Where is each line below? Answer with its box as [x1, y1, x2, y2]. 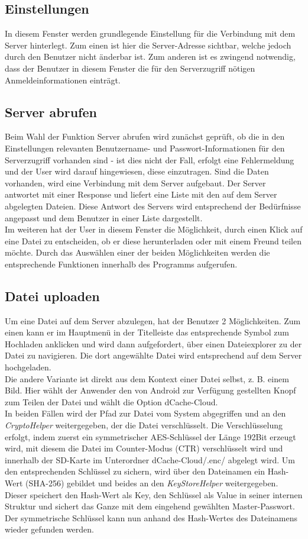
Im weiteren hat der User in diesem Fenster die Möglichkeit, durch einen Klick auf [5, 223, 303, 235]
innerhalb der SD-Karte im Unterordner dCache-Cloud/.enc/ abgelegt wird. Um [5, 453, 295, 466]
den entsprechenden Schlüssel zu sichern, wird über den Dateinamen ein [5, 465, 265, 477]
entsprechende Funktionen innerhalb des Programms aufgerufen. [5, 257, 238, 270]
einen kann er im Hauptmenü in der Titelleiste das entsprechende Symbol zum [5, 326, 289, 338]
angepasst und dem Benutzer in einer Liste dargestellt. [5, 211, 203, 224]
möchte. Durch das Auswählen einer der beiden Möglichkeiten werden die [5, 246, 270, 259]
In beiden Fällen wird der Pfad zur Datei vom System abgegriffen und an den [5, 407, 286, 419]
